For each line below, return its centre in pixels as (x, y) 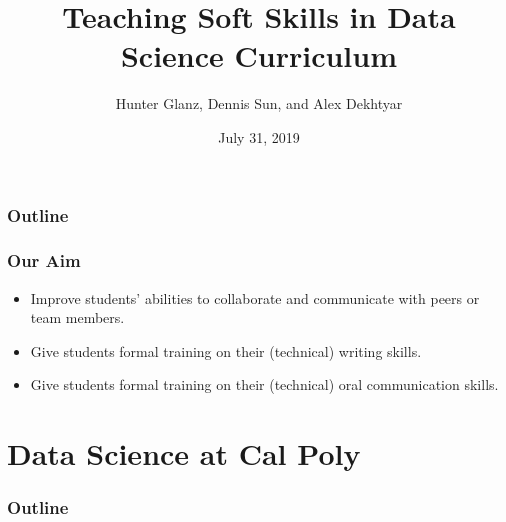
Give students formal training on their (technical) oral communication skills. (264, 384)
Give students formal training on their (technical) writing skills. (226, 350)
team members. (77, 317)
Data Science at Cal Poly (184, 453)
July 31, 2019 (259, 136)
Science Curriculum (259, 55)
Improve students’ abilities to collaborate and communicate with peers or (255, 297)
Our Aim (44, 260)
